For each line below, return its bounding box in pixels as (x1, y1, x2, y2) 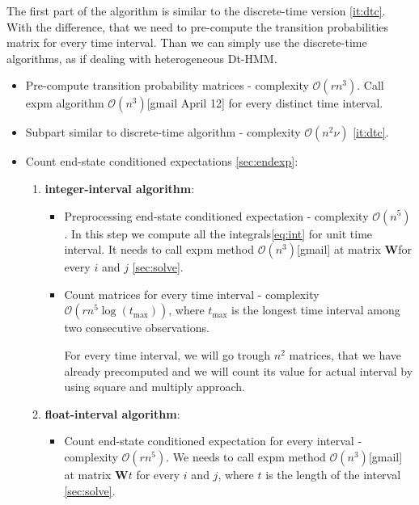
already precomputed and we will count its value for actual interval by (64, 362, 413, 379)
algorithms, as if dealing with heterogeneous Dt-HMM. (6, 49, 277, 66)
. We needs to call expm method (166, 448, 326, 465)
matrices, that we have (289, 346, 402, 363)
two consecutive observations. (64, 319, 209, 336)
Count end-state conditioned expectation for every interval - (64, 432, 362, 449)
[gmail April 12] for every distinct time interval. (146, 95, 383, 112)
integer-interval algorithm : (44, 179, 195, 196)
